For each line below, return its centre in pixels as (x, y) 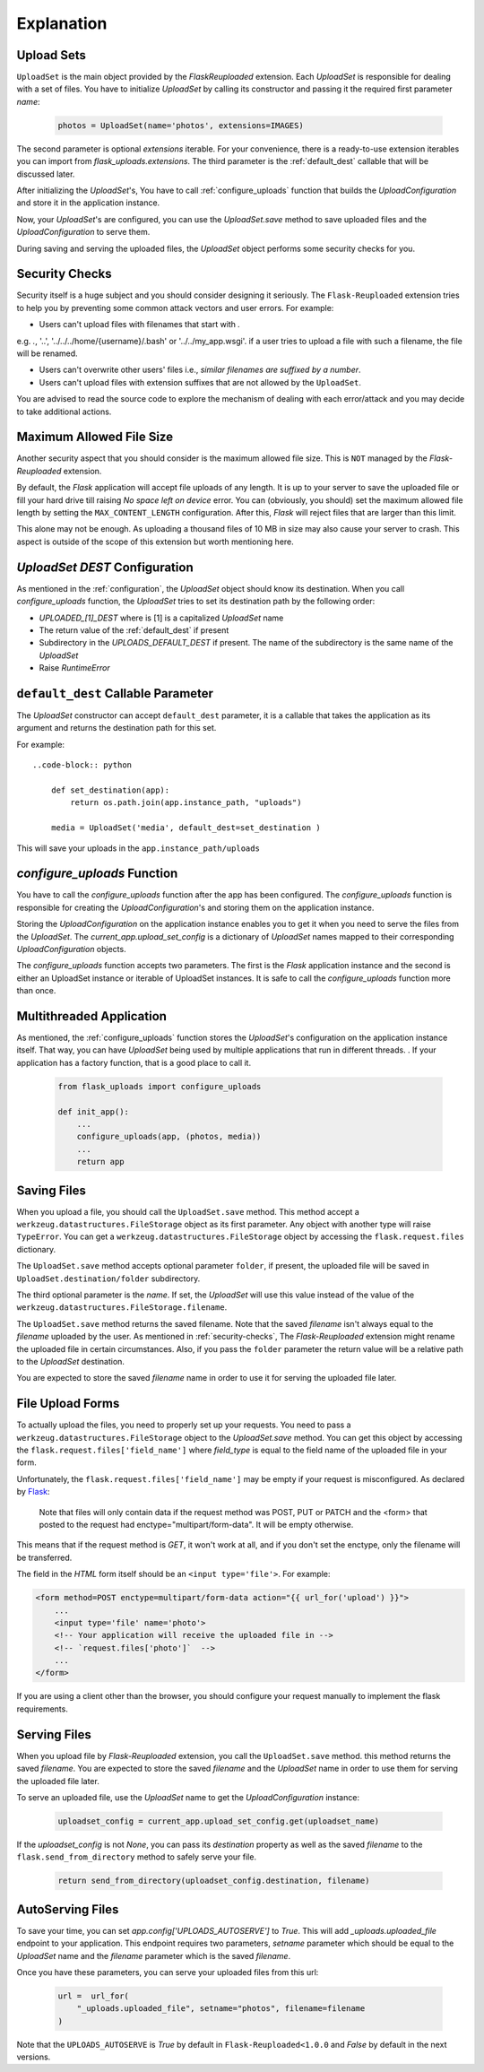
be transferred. (44, 1557)
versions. (34, 2057)
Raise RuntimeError (75, 668)
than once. (36, 991)
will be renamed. (47, 353)
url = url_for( (94, 1996)
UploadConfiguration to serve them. (83, 232)
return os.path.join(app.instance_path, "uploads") (186, 803)
